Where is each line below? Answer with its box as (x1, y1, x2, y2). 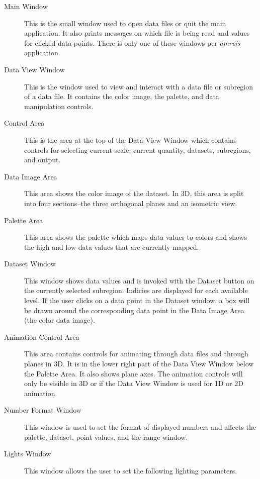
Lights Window (4, 448, 51, 459)
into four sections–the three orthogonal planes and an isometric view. (24, 198, 237, 208)
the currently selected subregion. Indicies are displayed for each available (24, 285, 248, 296)
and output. (24, 154, 61, 165)
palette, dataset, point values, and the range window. (24, 431, 188, 442)
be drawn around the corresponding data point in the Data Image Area (24, 305, 244, 315)
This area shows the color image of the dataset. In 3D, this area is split (24, 188, 244, 199)
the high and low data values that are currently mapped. (24, 241, 199, 252)
